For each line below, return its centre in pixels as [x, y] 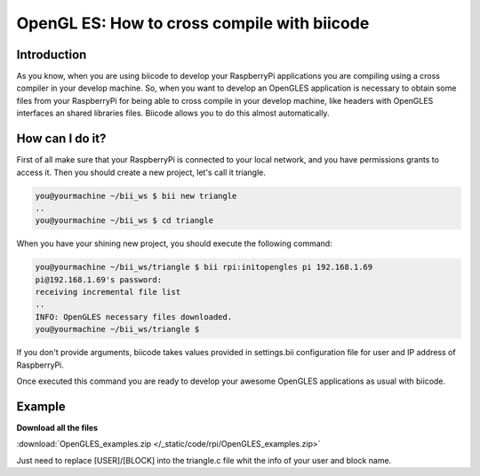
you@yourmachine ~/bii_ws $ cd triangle [124, 221]
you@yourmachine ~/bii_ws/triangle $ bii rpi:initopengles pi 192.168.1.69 [204, 267]
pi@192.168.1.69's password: [99, 279]
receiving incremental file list [108, 292]
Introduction [52, 55]
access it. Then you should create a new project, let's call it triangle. [141, 172]
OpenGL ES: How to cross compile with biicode [193, 23]
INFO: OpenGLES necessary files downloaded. [134, 317]
